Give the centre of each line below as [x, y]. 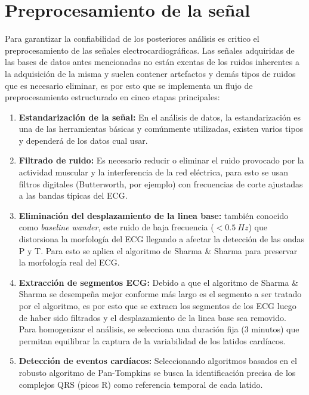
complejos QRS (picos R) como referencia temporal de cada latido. [141, 384]
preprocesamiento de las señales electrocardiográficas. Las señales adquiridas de [150, 50]
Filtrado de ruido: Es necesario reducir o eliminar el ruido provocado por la [161, 160]
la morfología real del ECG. [69, 262]
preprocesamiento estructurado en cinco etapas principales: [112, 97]
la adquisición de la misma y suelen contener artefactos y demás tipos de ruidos [150, 73]
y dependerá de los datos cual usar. [83, 140]
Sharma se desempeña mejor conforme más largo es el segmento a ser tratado [160, 294]
